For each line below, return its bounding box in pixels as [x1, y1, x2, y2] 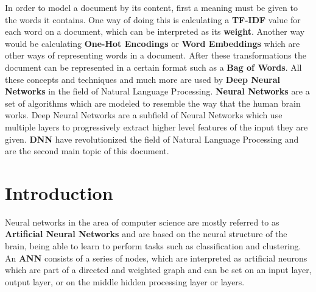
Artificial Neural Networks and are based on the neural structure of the [5, 227, 287, 240]
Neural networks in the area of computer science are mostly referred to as [5, 215, 279, 228]
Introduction [5, 180, 113, 205]
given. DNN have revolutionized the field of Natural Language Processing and [5, 132, 299, 145]
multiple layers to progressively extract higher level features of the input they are [5, 120, 308, 133]
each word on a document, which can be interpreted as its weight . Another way [5, 25, 305, 38]
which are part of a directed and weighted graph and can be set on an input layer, [5, 263, 312, 276]
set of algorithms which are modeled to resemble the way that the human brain [5, 96, 301, 109]
